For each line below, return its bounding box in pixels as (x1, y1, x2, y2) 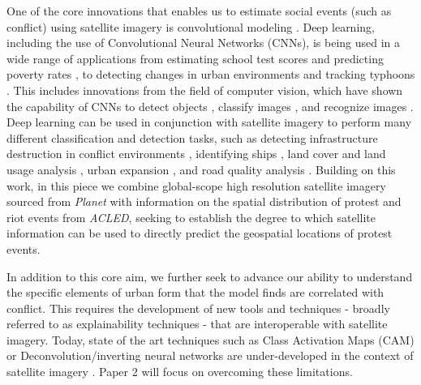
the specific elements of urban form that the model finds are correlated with (6, 284, 384, 301)
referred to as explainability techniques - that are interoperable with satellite (6, 315, 388, 332)
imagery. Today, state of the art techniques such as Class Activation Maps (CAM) (6, 331, 415, 348)
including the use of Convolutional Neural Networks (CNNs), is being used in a (6, 34, 401, 51)
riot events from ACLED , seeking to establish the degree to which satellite (6, 208, 376, 225)
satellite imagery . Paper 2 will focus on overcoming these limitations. (6, 363, 353, 380)
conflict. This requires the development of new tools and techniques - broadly (6, 299, 390, 316)
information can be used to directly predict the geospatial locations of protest (6, 225, 393, 242)
